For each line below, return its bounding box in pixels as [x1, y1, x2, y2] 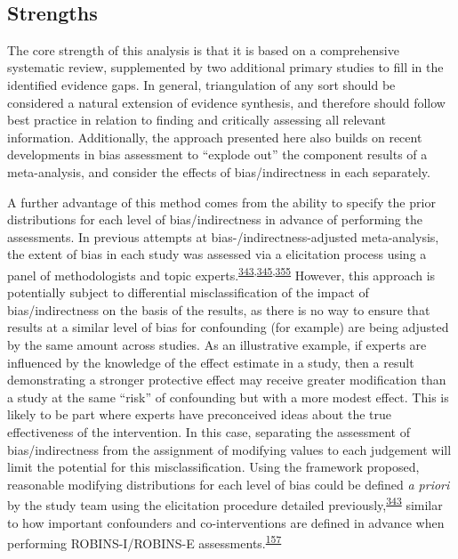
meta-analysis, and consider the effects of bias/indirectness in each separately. [7, 162, 430, 181]
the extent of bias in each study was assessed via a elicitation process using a [7, 245, 427, 263]
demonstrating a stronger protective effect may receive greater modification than [7, 370, 446, 389]
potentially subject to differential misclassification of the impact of [7, 283, 369, 302]
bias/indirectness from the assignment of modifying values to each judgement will [7, 440, 452, 458]
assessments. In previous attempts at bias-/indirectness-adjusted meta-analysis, [7, 227, 439, 246]
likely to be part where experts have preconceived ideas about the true [7, 405, 391, 424]
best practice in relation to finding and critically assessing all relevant [7, 110, 386, 129]
